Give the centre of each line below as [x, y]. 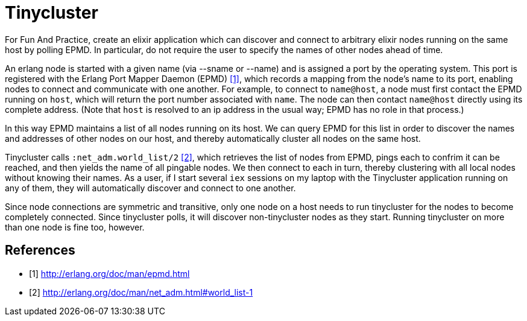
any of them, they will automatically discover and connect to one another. [150, 188]
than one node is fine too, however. [75, 227]
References [40, 250]
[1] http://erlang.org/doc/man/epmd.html [109, 273]
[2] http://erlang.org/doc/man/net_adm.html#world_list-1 [141, 292]
